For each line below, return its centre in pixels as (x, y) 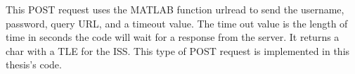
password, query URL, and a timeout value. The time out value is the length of (177, 23)
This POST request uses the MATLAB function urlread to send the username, (175, 9)
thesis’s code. (34, 64)
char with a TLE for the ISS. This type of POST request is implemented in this (178, 50)
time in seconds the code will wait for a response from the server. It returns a (173, 37)
